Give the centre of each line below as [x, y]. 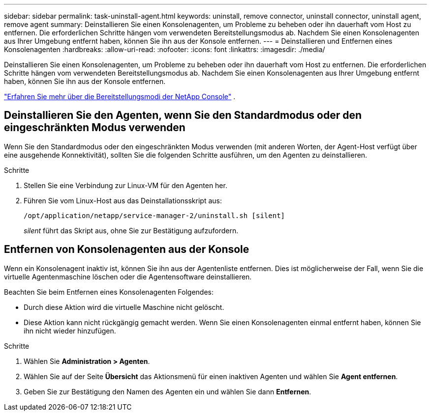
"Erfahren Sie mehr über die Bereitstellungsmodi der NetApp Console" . [120, 97]
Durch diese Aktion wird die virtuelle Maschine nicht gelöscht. [124, 307]
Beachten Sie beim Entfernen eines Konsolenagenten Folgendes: [109, 292]
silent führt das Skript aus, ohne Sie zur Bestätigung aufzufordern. [131, 230]
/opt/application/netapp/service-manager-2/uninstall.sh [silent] [154, 215]
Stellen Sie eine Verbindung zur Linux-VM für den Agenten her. [125, 185]
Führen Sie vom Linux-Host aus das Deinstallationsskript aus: [123, 200]
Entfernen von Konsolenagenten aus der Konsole [127, 249]
